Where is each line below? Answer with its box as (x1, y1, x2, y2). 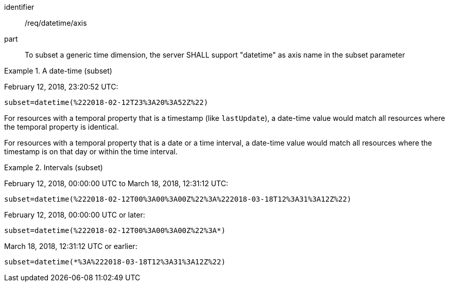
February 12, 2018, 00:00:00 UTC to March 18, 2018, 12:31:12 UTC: (4, 179, 228, 188)
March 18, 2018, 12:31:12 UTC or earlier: (4, 242, 137, 251)
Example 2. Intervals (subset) (4, 163, 103, 172)
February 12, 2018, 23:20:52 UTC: (4, 82, 118, 91)
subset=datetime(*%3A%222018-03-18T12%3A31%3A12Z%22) (4, 258, 226, 266)
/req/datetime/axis (25, 19, 87, 27)
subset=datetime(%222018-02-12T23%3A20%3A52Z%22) (4, 98, 209, 106)
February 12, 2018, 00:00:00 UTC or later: (4, 210, 145, 219)
